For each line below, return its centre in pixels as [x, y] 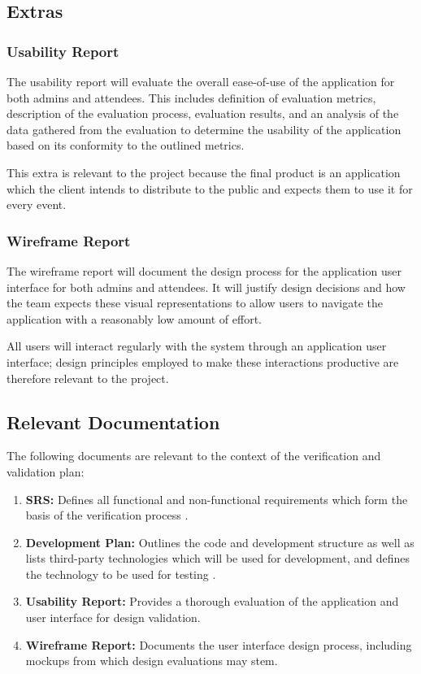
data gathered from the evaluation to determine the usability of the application [204, 129]
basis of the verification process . [107, 515]
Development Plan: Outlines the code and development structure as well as [220, 542]
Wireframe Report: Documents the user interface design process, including [219, 644]
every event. [37, 204]
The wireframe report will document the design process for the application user [204, 270]
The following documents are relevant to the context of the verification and [194, 456]
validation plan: [46, 471]
